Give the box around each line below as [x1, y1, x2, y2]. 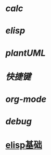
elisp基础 [5, 139, 42, 151]
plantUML [5, 47, 46, 58]
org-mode [5, 93, 47, 104]
